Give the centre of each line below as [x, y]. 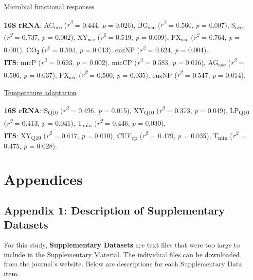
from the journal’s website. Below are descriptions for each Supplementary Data [123, 264]
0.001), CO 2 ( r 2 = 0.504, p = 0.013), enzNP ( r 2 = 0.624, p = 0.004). [106, 49]
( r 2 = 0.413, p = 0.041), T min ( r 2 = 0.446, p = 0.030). [85, 123]
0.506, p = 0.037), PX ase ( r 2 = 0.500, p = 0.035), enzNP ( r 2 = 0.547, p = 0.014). [125, 74]
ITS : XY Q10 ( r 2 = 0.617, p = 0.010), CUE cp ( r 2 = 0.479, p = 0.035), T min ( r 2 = [125, 135]
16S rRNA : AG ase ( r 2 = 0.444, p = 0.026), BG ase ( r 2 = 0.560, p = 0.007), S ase [123, 25]
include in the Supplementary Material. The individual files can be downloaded [122, 254]
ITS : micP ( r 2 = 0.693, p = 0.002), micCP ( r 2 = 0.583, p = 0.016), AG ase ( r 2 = [124, 62]
